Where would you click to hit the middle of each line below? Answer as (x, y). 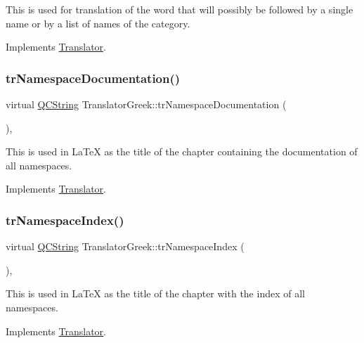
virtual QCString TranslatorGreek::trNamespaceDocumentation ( (146, 104)
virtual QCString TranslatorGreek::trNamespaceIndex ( (125, 246)
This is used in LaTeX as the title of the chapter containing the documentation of (182, 151)
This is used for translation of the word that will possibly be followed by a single (180, 9)
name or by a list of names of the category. (98, 23)
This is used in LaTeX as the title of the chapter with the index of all (155, 293)
